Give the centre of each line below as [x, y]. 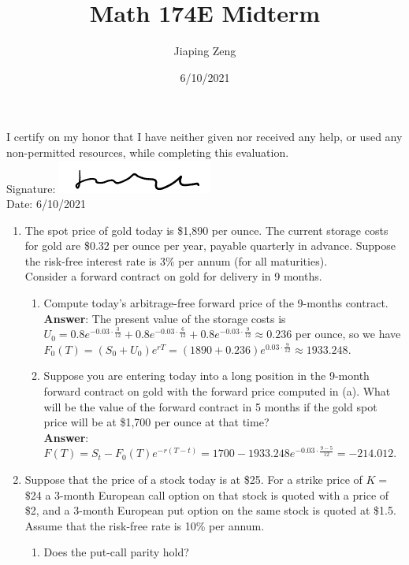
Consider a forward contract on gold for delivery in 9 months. [173, 276]
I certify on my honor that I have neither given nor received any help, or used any [204, 137]
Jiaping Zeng [205, 51]
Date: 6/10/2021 [46, 204]
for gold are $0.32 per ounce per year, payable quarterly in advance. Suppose [210, 245]
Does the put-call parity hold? [116, 552]
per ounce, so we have [348, 334]
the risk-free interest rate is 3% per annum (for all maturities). [176, 260]
